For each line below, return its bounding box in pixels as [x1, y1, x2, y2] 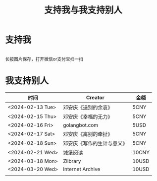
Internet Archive [62, 166, 101, 173]
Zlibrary [62, 157, 81, 164]
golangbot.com [62, 121, 99, 128]
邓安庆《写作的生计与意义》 [62, 140, 128, 147]
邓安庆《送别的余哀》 [62, 104, 113, 111]
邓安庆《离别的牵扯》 [62, 130, 113, 137]
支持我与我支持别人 [44, 4, 122, 16]
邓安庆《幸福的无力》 [62, 113, 113, 120]
